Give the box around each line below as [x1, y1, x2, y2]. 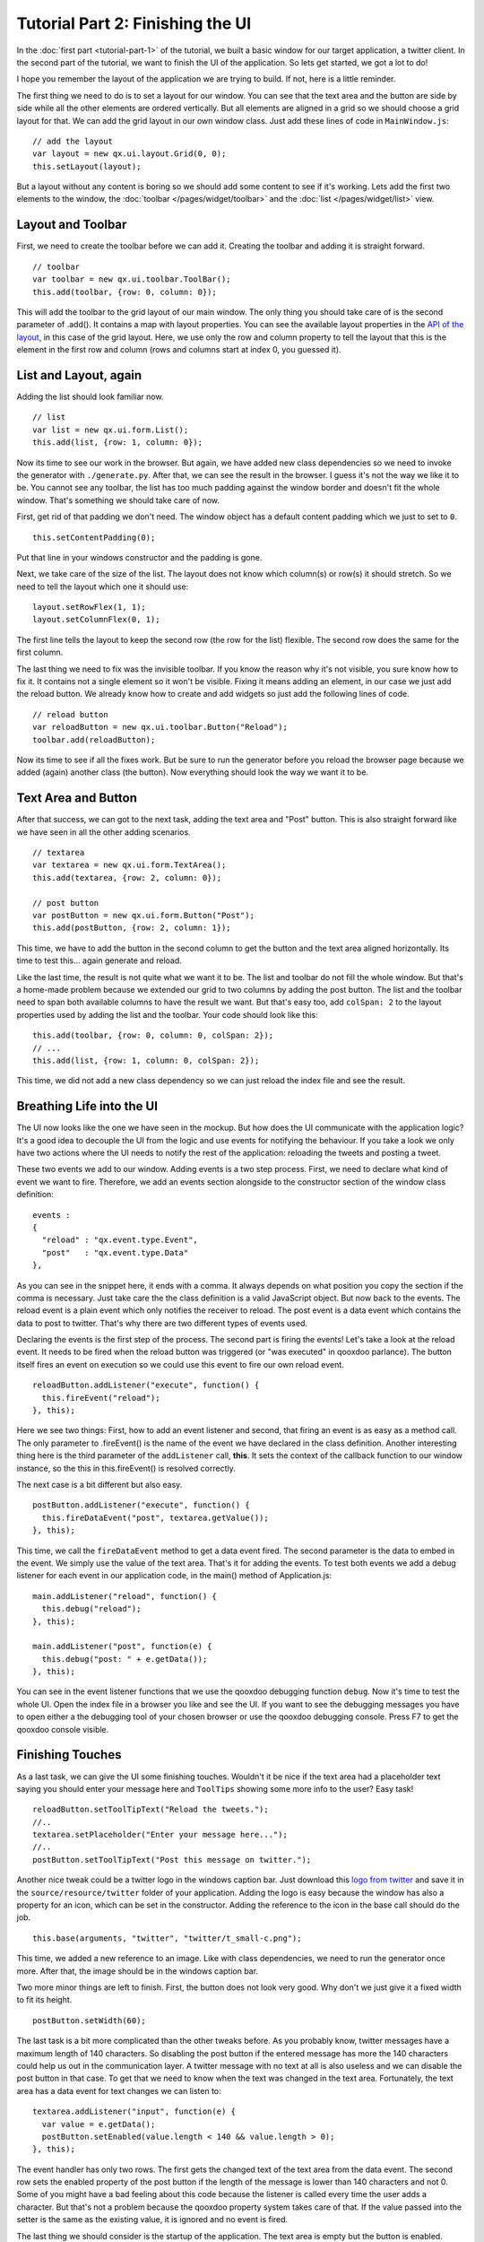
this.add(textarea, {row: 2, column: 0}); [32, 873, 222, 882]
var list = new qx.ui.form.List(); [32, 424, 189, 435]
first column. [16, 647, 64, 658]
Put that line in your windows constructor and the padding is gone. [16, 552, 263, 562]
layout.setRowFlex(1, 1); [32, 602, 147, 613]
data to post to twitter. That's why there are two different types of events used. [16, 1317, 308, 1328]
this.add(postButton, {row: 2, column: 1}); [32, 923, 232, 933]
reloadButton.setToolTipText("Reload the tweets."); [32, 1804, 269, 1815]
